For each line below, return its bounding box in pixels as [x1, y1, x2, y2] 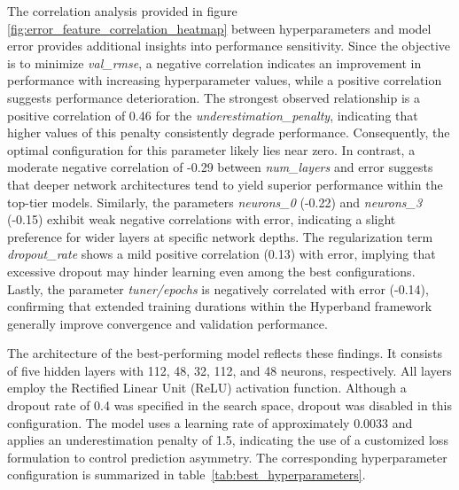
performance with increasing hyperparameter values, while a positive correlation [7, 71, 442, 89]
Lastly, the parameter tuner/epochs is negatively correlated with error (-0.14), [7, 279, 429, 298]
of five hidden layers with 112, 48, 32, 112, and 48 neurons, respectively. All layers [7, 361, 452, 379]
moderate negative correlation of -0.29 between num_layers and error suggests [7, 158, 433, 176]
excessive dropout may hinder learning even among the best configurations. [7, 261, 416, 280]
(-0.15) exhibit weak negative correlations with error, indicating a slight [7, 210, 396, 229]
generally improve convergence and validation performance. [7, 314, 328, 332]
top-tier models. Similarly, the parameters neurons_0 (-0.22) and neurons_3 [7, 192, 423, 211]
